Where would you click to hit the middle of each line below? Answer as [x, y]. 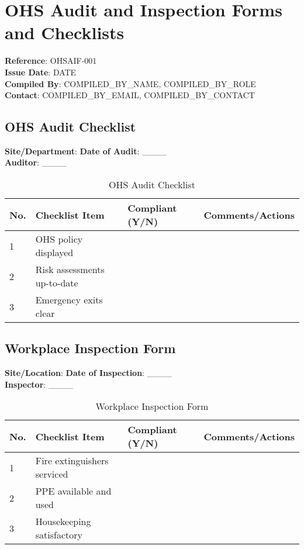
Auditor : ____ [36, 162]
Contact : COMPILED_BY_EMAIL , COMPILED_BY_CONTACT [130, 95]
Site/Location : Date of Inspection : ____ [88, 373]
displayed [54, 253]
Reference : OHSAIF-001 [51, 61]
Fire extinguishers [72, 461]
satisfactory [59, 535]
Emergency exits [69, 300]
